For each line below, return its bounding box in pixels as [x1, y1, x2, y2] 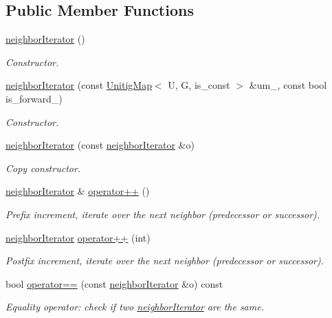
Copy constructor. [5, 160, 81, 175]
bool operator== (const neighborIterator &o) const [5, 276, 223, 290]
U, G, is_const [168, 78, 230, 92]
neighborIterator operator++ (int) [5, 230, 151, 244]
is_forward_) [5, 91, 63, 105]
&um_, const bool [249, 78, 327, 92]
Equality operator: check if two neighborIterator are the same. [5, 299, 264, 314]
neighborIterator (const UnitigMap [5, 78, 152, 92]
